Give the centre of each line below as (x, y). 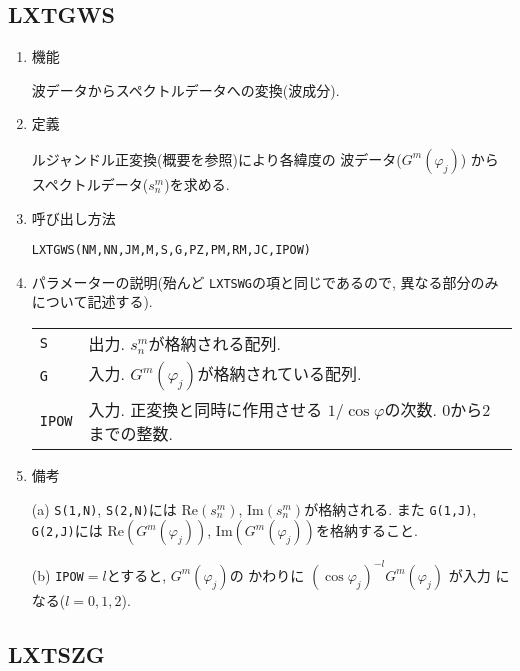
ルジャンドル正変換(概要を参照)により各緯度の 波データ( (216, 158)
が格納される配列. (215, 344)
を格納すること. (366, 530)
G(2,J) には (67, 530)
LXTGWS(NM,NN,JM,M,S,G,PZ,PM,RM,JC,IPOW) (171, 250)
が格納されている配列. (279, 374)
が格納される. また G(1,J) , (390, 508)
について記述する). (92, 301)
